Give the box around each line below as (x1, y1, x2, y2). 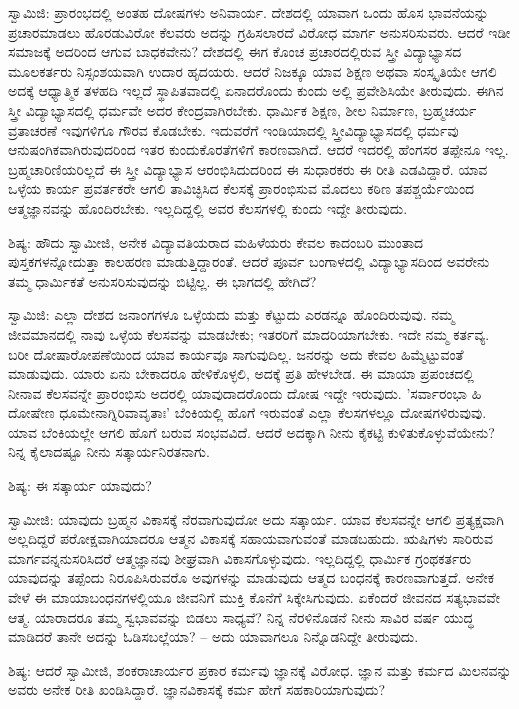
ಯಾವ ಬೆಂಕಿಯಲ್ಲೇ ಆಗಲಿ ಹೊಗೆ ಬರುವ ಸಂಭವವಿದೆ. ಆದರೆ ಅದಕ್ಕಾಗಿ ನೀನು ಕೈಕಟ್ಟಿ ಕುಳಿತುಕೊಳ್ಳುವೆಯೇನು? (8, 421, 495, 442)
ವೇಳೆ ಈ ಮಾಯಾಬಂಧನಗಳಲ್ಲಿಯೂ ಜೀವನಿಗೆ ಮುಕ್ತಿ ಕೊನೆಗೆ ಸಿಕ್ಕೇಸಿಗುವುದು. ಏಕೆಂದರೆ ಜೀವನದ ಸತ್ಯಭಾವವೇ (8, 587, 500, 608)
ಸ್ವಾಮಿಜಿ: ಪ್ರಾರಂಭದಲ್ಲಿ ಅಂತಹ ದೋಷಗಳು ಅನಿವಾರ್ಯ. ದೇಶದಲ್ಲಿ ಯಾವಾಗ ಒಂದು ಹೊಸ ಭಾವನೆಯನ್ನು (8, 2, 489, 22)
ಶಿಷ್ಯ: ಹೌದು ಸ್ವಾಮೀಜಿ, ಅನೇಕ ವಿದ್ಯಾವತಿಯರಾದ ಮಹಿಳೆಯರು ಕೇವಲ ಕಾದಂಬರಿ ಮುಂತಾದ (8, 231, 424, 252)
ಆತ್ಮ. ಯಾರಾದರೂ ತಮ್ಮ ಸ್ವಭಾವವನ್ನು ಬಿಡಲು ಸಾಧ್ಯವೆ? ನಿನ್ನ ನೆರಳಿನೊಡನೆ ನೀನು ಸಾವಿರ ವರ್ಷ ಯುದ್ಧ (8, 606, 474, 627)
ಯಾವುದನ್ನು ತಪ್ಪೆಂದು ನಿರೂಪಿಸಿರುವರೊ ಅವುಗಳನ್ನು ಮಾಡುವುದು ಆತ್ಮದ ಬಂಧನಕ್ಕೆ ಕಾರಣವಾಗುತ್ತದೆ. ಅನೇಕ (8, 567, 495, 588)
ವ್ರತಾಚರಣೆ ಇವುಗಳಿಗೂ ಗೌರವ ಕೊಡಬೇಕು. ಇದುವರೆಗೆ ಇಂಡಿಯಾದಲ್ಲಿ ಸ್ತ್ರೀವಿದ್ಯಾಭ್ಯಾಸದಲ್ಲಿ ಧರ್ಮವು (8, 119, 459, 140)
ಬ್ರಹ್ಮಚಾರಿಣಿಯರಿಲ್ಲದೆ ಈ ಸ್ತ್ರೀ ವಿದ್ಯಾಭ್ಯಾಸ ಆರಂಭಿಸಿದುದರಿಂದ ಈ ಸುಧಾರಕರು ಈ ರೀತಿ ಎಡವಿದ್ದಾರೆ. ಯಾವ (8, 158, 488, 179)
